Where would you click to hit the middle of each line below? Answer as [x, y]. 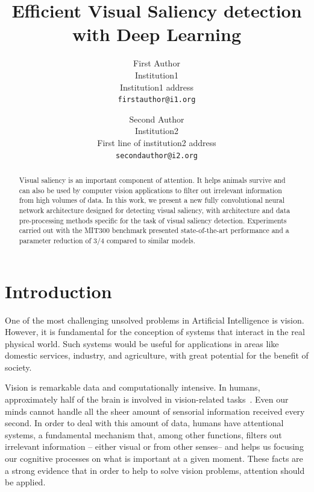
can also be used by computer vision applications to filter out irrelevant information [150, 190]
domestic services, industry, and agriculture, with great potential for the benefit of [157, 355]
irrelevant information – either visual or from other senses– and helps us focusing [154, 446]
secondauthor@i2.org [157, 155]
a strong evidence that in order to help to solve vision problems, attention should [155, 470]
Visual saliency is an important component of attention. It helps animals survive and [152, 180]
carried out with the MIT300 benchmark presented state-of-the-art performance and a [154, 230]
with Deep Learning [157, 34]
